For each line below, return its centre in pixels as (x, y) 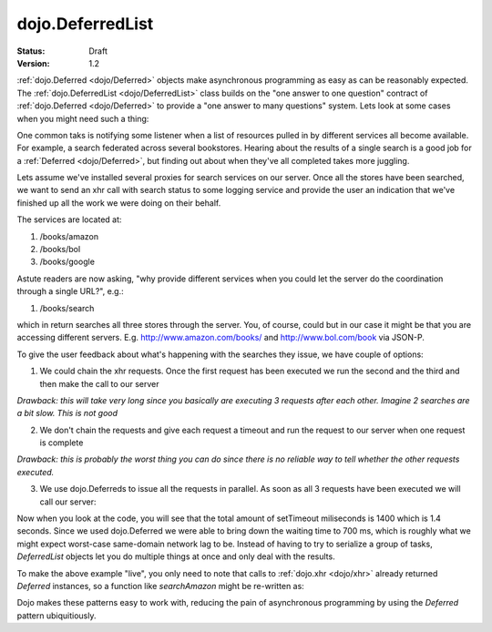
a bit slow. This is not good (67, 413)
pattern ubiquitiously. (56, 616)
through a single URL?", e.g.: (70, 291)
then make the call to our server (99, 383)
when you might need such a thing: (83, 118)
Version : (33, 63)
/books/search (67, 308)
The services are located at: (69, 219)
